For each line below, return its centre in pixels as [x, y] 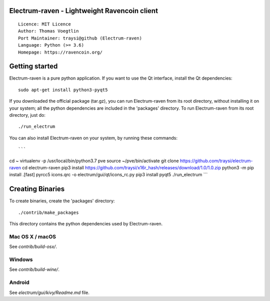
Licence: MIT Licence [44, 24]
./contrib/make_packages [48, 212]
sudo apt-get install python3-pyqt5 [63, 90]
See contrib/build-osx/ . [33, 247]
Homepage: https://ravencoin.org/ [60, 52]
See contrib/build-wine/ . [34, 269]
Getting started [33, 66]
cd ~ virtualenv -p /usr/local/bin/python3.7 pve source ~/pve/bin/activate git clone [94, 161]
